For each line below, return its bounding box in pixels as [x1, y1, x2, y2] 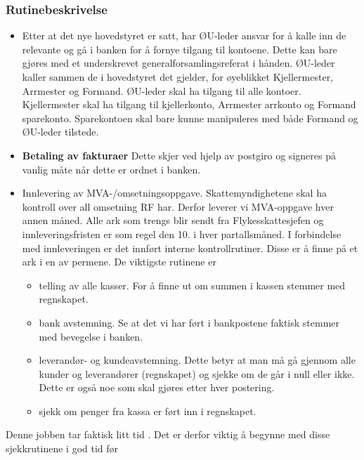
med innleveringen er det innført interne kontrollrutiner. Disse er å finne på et [22, 240, 358, 255]
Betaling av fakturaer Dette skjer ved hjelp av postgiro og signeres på [22, 147, 336, 162]
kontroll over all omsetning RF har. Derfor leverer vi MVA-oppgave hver [22, 199, 334, 213]
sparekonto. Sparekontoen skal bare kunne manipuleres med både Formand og [22, 110, 358, 125]
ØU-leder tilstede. [22, 124, 99, 139]
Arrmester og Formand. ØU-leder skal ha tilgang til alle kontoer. [22, 83, 301, 98]
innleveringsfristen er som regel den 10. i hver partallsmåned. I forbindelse [22, 226, 342, 241]
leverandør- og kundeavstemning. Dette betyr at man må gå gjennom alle [39, 353, 356, 367]
